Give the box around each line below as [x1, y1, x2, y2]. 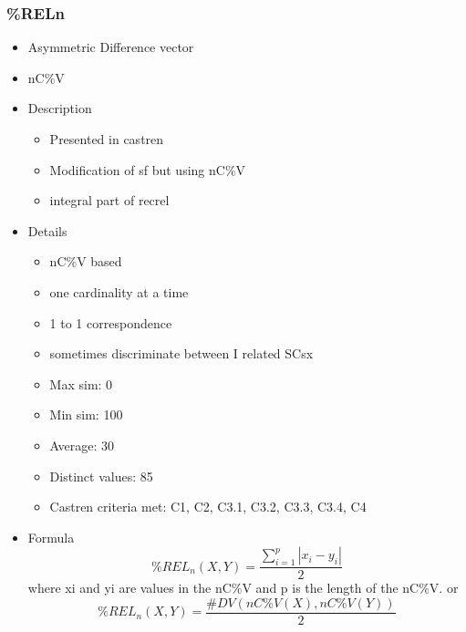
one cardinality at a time [49, 282, 189, 301]
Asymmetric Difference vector [27, 37, 194, 57]
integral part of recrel [49, 191, 170, 210]
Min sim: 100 [49, 405, 123, 424]
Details [27, 221, 67, 240]
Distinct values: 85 [49, 466, 153, 485]
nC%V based [49, 252, 122, 271]
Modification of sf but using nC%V [49, 160, 246, 179]
